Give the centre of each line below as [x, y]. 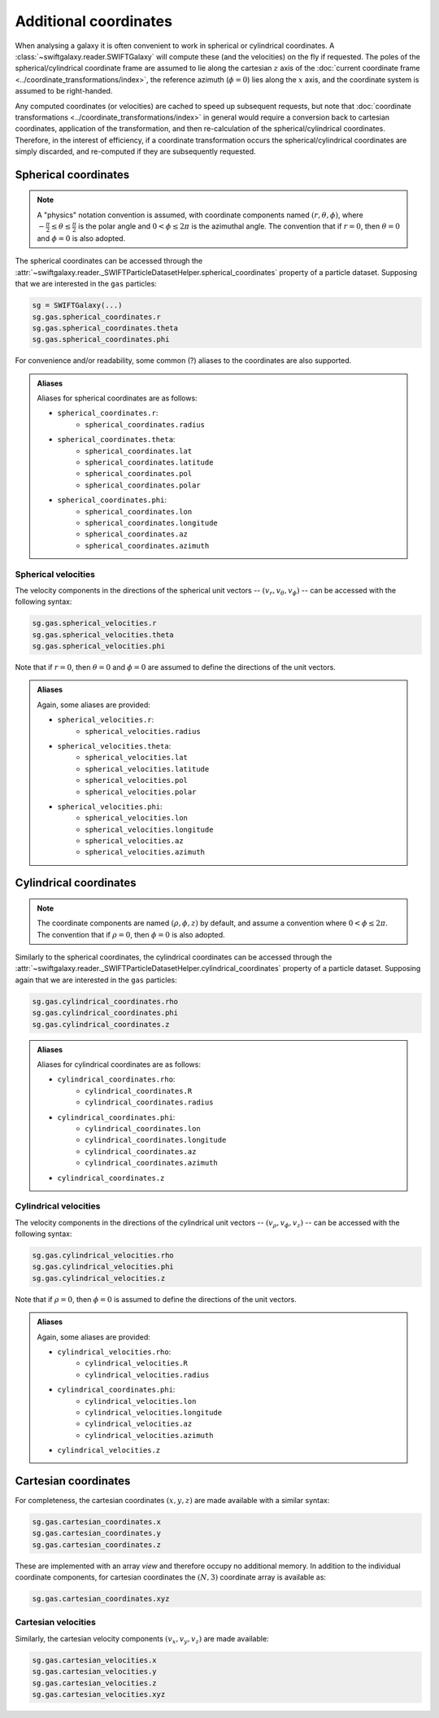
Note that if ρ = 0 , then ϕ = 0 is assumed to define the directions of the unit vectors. [156, 1299]
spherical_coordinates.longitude [152, 522]
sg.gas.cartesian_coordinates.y [97, 1533]
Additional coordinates [93, 21]
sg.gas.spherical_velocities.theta [103, 634]
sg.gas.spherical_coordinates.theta [105, 328]
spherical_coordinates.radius [145, 424]
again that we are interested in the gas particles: [96, 980]
